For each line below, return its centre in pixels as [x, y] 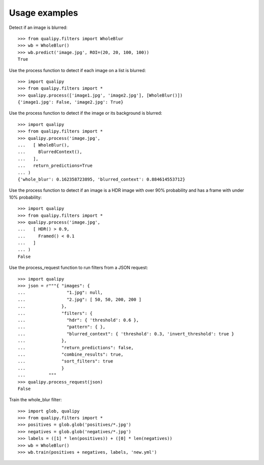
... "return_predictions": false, [76, 348]
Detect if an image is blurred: [38, 27]
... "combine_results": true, [71, 354]
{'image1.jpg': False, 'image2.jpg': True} [71, 102]
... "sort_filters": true [66, 361]
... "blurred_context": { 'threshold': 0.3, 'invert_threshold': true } [126, 334]
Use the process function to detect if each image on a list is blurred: [77, 70]
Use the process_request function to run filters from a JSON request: [78, 268]
